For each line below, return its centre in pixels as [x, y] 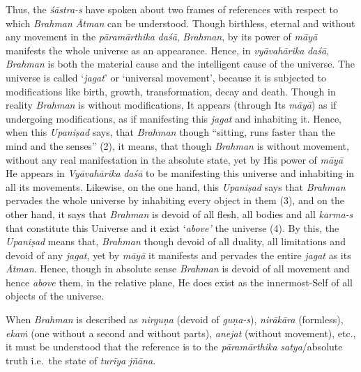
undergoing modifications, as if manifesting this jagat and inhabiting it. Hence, [174, 118]
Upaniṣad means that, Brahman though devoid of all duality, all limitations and [176, 241]
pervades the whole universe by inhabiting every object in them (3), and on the [175, 200]
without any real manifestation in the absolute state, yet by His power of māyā [175, 159]
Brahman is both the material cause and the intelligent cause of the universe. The [180, 64]
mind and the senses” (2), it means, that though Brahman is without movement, [177, 145]
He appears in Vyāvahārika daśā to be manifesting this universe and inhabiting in [180, 173]
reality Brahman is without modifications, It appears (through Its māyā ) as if [171, 105]
